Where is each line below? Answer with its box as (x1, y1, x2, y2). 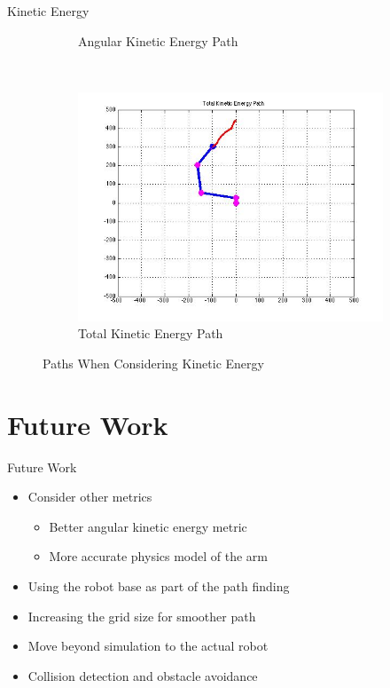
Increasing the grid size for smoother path (27, 606, 256, 625)
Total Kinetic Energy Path (78, 324, 223, 343)
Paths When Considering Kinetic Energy (43, 353, 264, 372)
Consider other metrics (27, 487, 152, 506)
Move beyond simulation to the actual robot (27, 637, 269, 655)
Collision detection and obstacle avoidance (27, 666, 258, 684)
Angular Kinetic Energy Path (78, 31, 238, 50)
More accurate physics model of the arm (49, 547, 269, 565)
